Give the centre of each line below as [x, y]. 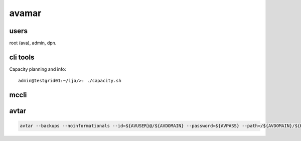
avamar [25, 13]
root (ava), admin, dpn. [33, 43]
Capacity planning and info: [38, 69]
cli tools [22, 57]
